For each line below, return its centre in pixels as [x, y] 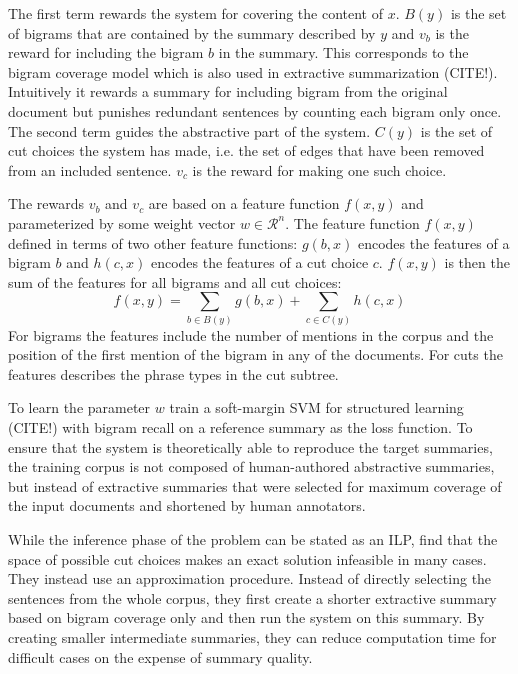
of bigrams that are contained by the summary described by [192, 32]
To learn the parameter [79, 407]
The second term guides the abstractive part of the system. [189, 130]
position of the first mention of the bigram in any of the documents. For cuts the [255, 354]
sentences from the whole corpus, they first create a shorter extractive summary [252, 597]
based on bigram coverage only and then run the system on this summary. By [246, 617]
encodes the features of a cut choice [259, 262]
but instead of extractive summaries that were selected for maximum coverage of [255, 485]
